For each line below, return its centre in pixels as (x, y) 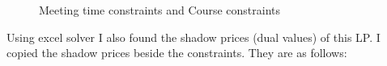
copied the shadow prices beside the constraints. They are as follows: (177, 53)
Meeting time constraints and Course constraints (159, 10)
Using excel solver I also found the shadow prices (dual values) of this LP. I (193, 37)
